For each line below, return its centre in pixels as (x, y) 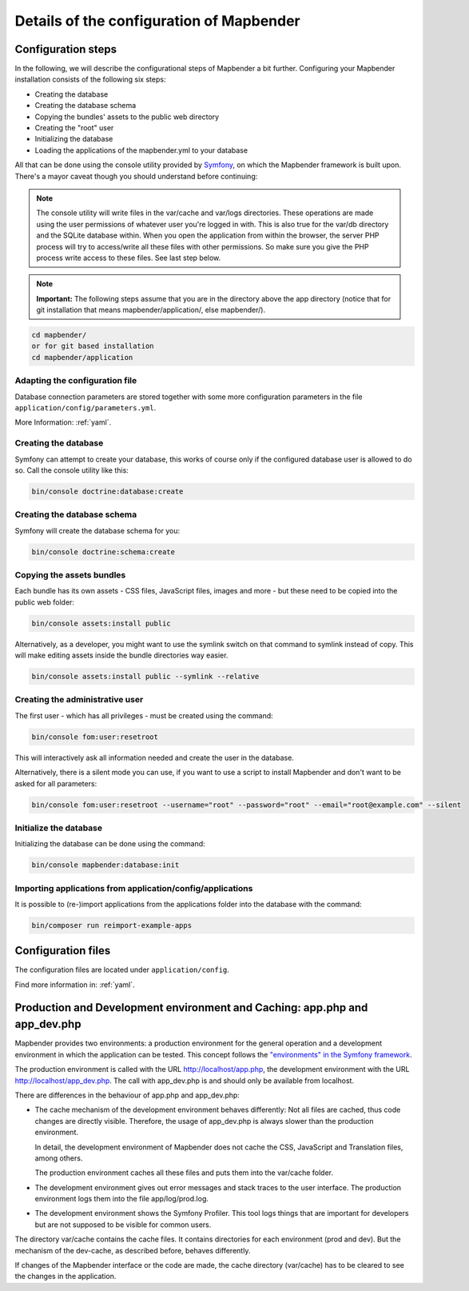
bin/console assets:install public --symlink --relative (145, 677)
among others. (59, 1158)
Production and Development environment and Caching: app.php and (191, 1007)
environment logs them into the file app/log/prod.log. (122, 1199)
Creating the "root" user (74, 128)
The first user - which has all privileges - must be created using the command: (144, 715)
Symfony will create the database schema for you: (97, 530)
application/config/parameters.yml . (85, 407)
